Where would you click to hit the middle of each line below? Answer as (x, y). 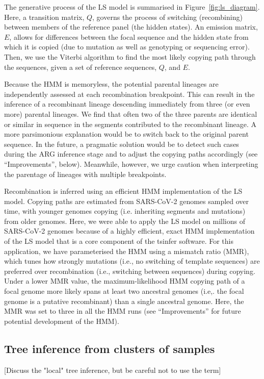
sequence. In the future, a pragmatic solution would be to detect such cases (122, 144)
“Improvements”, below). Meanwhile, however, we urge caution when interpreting (131, 163)
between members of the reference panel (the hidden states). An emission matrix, (131, 27)
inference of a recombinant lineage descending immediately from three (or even (127, 104)
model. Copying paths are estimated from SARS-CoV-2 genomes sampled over (127, 201)
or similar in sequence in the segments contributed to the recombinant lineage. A (130, 124)
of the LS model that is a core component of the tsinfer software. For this (119, 241)
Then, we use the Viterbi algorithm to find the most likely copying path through (130, 56)
